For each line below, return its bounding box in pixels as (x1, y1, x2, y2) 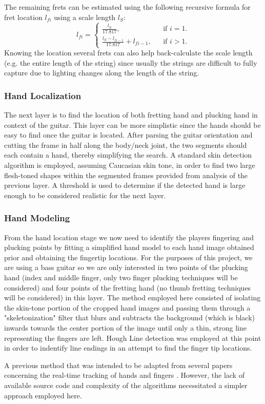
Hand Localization (4, 89, 81, 102)
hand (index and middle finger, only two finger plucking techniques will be (4, 272, 238, 283)
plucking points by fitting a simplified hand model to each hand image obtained (4, 242, 254, 253)
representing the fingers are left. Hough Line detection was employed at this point (4, 332, 261, 343)
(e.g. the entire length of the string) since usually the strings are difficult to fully (4, 57, 257, 68)
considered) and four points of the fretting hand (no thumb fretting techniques (4, 282, 251, 293)
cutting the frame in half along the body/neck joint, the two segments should (4, 139, 247, 150)
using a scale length (54, 11, 116, 22)
